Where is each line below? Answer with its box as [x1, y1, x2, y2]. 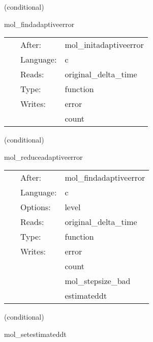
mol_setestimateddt [4, 328, 67, 339]
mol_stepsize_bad [65, 275, 131, 287]
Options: [20, 201, 51, 213]
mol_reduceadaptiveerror [4, 151, 83, 162]
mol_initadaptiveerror [65, 39, 144, 51]
